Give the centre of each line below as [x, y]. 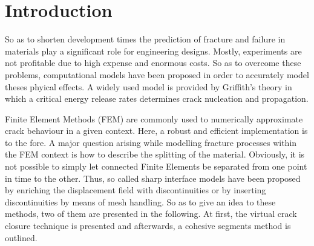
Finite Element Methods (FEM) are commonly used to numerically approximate [154, 118]
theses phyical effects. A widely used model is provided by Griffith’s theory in [149, 86]
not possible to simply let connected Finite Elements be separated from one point [156, 166]
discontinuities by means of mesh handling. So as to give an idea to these [140, 201]
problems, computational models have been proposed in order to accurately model [157, 74]
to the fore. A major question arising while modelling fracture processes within [151, 142]
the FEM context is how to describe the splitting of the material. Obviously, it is [155, 154]
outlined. [21, 237]
